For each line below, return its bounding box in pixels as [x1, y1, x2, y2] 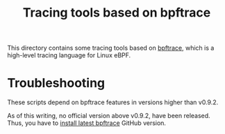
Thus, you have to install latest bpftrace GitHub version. [7, 119, 167, 127]
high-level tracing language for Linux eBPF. [7, 51, 131, 59]
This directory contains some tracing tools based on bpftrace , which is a [7, 44, 215, 52]
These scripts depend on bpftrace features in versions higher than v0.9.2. [7, 98, 219, 106]
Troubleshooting [7, 75, 106, 91]
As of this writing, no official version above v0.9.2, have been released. [7, 112, 210, 120]
